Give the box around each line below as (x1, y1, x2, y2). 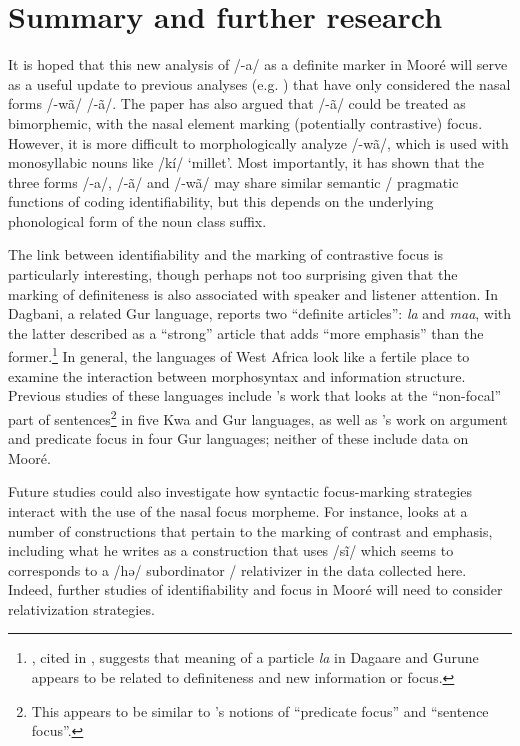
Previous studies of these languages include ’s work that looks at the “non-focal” (8, 385, 502, 406)
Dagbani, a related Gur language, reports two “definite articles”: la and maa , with (8, 303, 512, 324)
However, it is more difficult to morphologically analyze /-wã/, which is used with (8, 132, 509, 153)
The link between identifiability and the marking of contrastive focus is (8, 244, 444, 265)
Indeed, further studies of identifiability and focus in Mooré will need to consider (8, 579, 503, 600)
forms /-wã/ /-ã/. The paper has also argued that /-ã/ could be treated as (8, 93, 466, 114)
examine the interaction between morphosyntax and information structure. (8, 365, 466, 386)
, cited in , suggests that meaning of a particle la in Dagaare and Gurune (31, 647, 479, 668)
